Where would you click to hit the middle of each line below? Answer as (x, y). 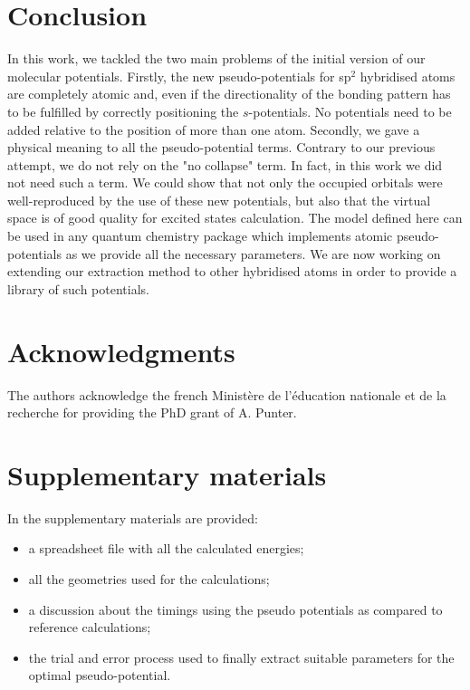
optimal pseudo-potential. (100, 675)
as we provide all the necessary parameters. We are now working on (253, 253)
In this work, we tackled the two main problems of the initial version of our (216, 58)
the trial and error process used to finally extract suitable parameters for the (241, 657)
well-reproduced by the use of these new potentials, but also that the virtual (219, 200)
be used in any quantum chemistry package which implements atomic (200, 236)
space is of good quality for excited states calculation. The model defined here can (235, 218)
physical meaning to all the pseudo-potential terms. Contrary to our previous (221, 147)
